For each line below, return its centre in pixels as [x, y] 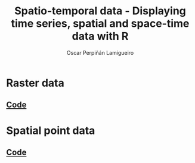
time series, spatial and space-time [100, 23]
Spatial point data [51, 131]
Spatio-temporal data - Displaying [100, 11]
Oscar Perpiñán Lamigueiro [100, 52]
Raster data [35, 83]
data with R [100, 36]
